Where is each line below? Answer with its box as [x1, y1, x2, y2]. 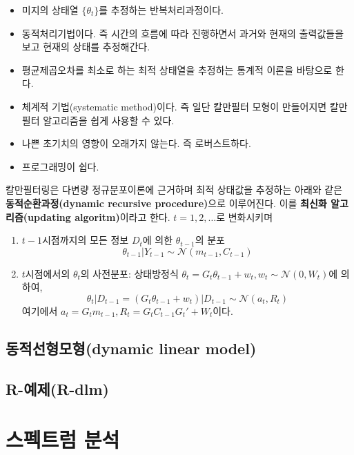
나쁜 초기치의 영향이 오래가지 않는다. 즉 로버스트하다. [21, 136, 251, 151]
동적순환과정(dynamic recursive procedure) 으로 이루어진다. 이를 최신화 [6, 195, 327, 210]
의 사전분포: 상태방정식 [80, 266, 179, 280]
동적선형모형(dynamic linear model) [6, 337, 257, 358]
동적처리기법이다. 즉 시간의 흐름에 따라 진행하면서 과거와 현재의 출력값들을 [21, 26, 344, 40]
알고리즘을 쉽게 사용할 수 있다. [43, 113, 175, 127]
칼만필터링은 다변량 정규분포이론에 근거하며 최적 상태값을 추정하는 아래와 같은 [6, 182, 343, 197]
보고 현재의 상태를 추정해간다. [21, 39, 150, 54]
